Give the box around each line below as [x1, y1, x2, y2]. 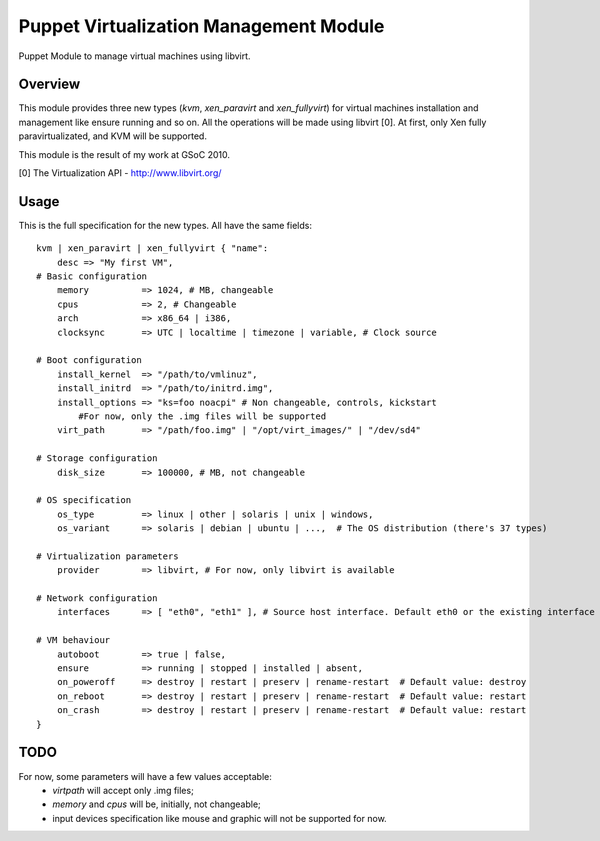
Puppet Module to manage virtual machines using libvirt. [18, 50, 251, 62]
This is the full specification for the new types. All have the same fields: [18, 219, 312, 231]
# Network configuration [36, 593, 158, 604]
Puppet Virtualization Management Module [18, 15, 385, 37]
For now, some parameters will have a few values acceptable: [18, 770, 272, 782]
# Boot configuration [36, 355, 142, 366]
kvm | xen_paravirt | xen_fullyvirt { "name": [36, 243, 269, 254]
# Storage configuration [36, 453, 158, 464]
